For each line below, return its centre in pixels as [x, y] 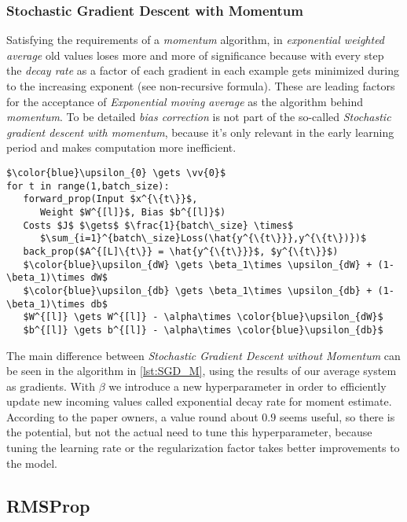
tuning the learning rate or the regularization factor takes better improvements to [203, 448]
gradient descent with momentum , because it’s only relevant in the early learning [200, 132]
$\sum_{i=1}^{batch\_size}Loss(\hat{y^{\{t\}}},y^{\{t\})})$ [203, 239]
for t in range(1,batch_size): [88, 186]
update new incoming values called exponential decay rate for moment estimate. [199, 401]
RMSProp [48, 505]
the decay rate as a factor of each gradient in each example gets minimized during [203, 70]
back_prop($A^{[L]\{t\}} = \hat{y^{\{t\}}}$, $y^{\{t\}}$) [181, 251]
